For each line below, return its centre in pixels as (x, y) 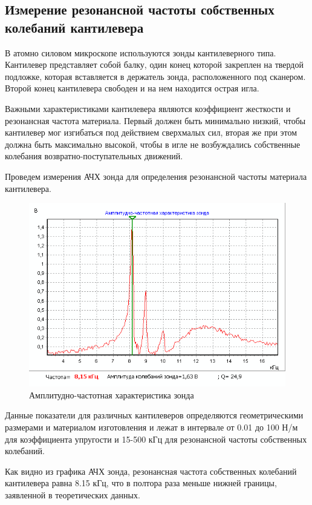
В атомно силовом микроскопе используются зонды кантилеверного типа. (141, 52)
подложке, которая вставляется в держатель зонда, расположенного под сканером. (155, 76)
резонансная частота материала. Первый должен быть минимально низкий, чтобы (155, 120)
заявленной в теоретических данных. (73, 494)
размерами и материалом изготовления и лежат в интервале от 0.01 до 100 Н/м (151, 427)
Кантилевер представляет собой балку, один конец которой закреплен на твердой (154, 64)
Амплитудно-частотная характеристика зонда (112, 394)
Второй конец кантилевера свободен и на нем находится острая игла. (132, 88)
